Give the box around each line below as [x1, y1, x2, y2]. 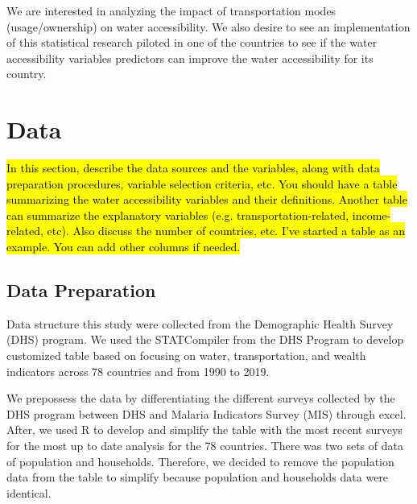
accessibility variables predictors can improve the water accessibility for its [6, 49, 374, 66]
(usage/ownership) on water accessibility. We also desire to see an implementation [6, 18, 411, 35]
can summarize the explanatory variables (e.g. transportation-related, [6, 206, 349, 223]
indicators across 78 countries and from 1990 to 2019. [6, 362, 270, 379]
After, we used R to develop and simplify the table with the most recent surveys [6, 421, 403, 438]
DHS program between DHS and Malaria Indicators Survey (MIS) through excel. [6, 405, 407, 422]
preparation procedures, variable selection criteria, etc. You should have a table [6, 175, 398, 192]
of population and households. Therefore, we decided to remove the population [6, 452, 394, 469]
